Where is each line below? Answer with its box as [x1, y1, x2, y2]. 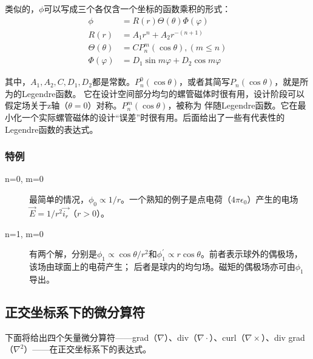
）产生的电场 [247, 193, 298, 206]
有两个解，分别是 [29, 247, 97, 260]
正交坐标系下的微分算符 [5, 302, 145, 321]
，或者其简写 [179, 75, 231, 88]
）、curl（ [209, 330, 245, 343]
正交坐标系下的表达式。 [58, 343, 152, 355]
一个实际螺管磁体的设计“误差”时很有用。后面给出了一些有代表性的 [21, 111, 285, 124]
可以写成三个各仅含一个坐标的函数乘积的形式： [44, 2, 231, 15]
